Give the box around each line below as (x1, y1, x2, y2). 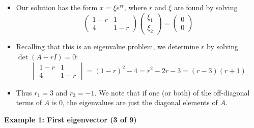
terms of (16, 97, 42, 108)
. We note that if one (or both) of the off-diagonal (94, 87, 250, 98)
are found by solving (174, 2, 238, 12)
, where (124, 2, 147, 12)
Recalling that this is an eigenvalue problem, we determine (16, 41, 199, 52)
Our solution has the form (16, 2, 98, 12)
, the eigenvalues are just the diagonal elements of (62, 97, 218, 108)
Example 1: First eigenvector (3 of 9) (4, 114, 137, 124)
